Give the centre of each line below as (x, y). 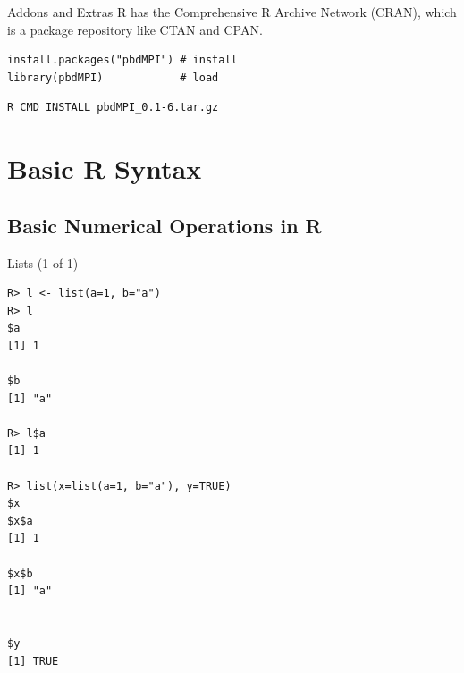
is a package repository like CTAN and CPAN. (135, 29)
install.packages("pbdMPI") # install (122, 60)
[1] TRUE (33, 661)
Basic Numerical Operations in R (165, 225)
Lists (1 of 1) (43, 262)
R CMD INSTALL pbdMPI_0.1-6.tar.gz (113, 108)
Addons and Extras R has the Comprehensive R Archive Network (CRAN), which (232, 12)
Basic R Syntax (105, 168)
